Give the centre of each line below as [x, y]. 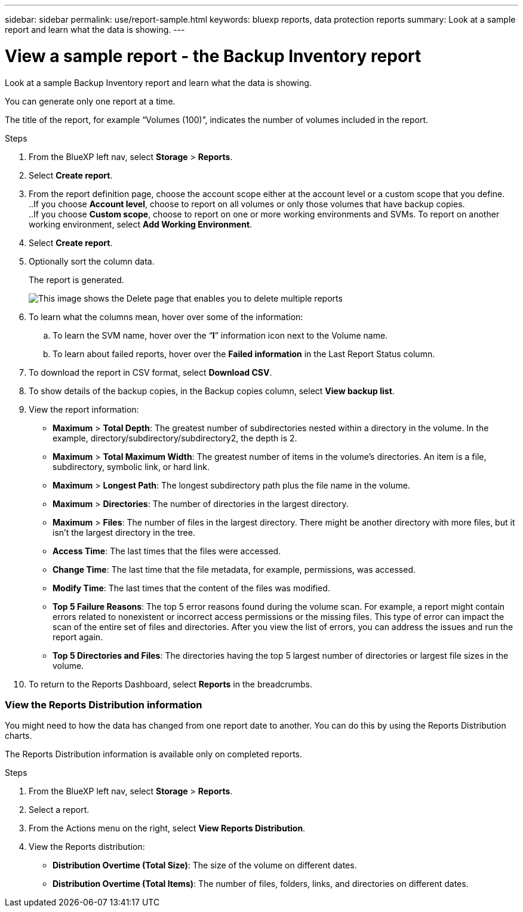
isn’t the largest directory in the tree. [124, 532]
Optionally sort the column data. [92, 261]
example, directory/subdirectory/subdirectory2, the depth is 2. [175, 438]
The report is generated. [76, 280]
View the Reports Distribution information [104, 704]
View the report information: [84, 409]
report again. [78, 637]
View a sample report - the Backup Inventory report [213, 56]
